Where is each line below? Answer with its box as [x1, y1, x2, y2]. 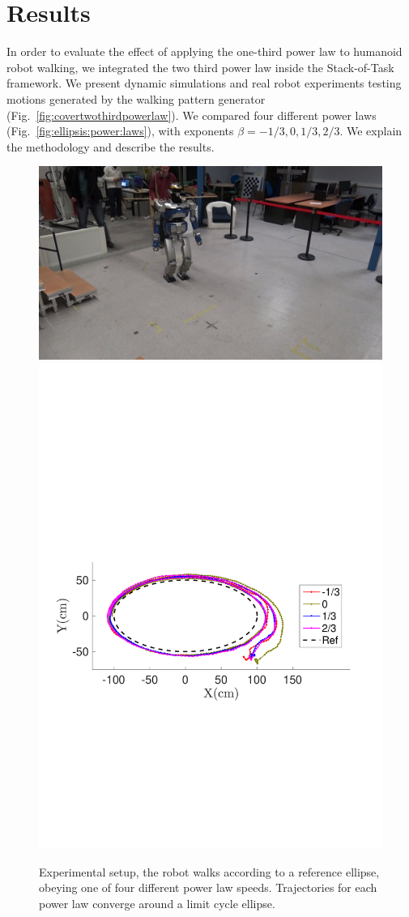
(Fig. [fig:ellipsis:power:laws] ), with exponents [6, 122, 234, 139]
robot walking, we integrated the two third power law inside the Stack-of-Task [6, 58, 394, 75]
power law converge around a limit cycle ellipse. [39, 895, 275, 912]
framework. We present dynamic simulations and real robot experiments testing [6, 75, 402, 92]
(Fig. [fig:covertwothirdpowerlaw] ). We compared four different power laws [6, 106, 377, 123]
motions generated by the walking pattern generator [6, 90, 266, 107]
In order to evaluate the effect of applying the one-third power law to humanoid [6, 43, 403, 60]
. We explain [339, 122, 403, 139]
